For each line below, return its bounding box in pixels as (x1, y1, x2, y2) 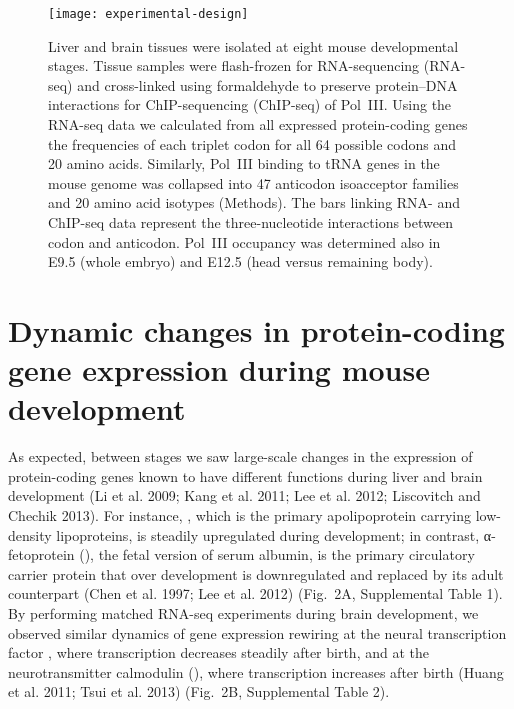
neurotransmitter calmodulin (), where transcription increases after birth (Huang (8, 661, 504, 682)
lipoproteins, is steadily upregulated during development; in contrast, (56, 524, 480, 545)
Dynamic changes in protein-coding (8, 309, 505, 350)
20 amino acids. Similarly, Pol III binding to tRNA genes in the (48, 153, 440, 174)
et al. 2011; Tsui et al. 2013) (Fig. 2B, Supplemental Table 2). (8, 681, 390, 702)
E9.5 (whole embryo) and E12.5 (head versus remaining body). (48, 251, 433, 272)
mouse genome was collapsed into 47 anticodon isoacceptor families (48, 172, 459, 193)
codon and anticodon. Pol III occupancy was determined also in (48, 231, 441, 252)
